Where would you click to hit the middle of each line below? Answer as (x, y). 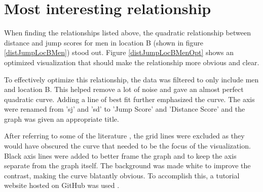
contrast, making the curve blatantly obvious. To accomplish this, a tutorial (122, 175)
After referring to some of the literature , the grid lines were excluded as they (124, 136)
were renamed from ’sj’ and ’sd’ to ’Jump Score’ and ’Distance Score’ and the (125, 109)
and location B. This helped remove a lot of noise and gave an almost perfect (124, 89)
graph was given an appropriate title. (62, 118)
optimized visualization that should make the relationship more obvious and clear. (132, 62)
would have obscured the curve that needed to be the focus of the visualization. (127, 146)
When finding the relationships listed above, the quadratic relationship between (127, 33)
